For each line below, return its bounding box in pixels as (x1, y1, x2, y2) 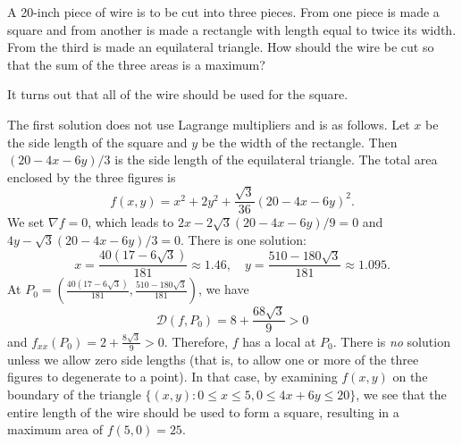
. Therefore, (164, 332, 229, 350)
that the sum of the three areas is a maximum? (7, 55, 265, 73)
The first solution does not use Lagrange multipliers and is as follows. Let (7, 114, 410, 133)
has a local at (242, 332, 316, 350)
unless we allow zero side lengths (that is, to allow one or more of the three (7, 349, 419, 368)
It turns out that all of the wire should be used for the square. (7, 85, 349, 104)
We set (7, 213, 45, 231)
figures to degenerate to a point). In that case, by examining (7, 367, 338, 386)
